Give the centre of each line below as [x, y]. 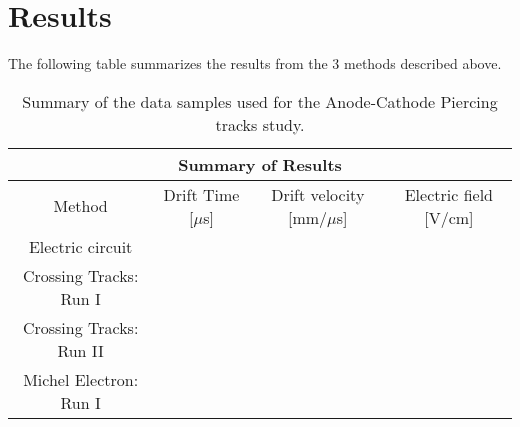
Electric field [448, 194]
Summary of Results [260, 164]
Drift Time [201, 194]
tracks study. [260, 124]
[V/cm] [449, 217]
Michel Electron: [81, 379]
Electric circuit [80, 246]
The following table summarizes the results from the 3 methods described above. [255, 63]
